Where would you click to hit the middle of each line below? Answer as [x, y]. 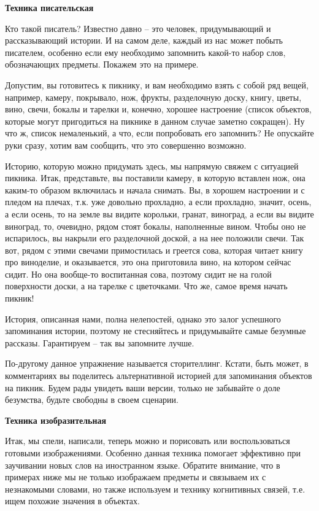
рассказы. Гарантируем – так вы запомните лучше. [100, 342]
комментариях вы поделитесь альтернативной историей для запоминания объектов [159, 376]
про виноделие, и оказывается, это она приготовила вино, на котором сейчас [148, 262]
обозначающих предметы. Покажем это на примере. [102, 64]
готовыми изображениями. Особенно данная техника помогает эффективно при [153, 453]
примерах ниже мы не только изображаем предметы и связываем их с [136, 477]
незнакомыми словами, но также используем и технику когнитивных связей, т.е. [155, 489]
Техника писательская [49, 7]
